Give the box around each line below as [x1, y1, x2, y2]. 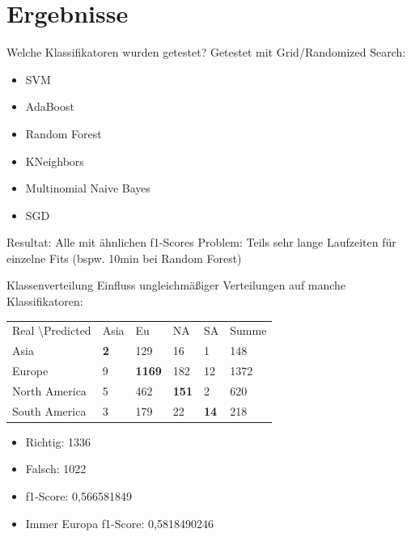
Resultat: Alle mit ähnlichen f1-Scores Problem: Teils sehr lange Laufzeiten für [6, 234, 396, 251]
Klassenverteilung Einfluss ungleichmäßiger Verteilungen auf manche [6, 277, 346, 294]
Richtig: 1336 [25, 433, 91, 450]
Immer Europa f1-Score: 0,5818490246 [25, 514, 214, 531]
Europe [12, 362, 49, 379]
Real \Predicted [12, 322, 91, 339]
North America [12, 382, 87, 399]
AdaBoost [25, 98, 74, 115]
